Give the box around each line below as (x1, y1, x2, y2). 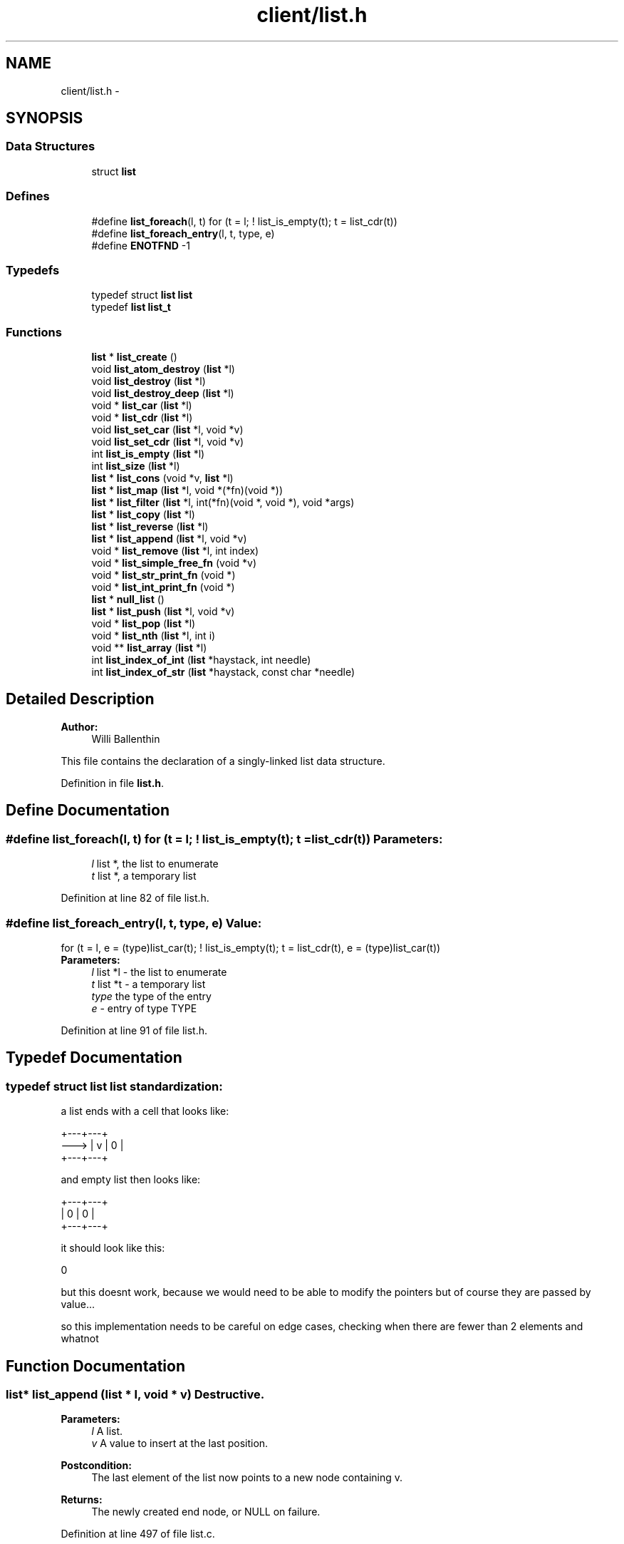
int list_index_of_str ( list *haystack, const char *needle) (91, 666, 355, 679)
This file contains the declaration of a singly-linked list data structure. (61, 754, 385, 767)
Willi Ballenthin (91, 732, 160, 745)
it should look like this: (61, 1242, 165, 1255)
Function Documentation (6, 1357, 185, 1375)
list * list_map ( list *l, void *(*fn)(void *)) (91, 484, 283, 497)
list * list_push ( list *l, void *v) (91, 605, 235, 618)
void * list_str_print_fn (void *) (91, 569, 236, 582)
